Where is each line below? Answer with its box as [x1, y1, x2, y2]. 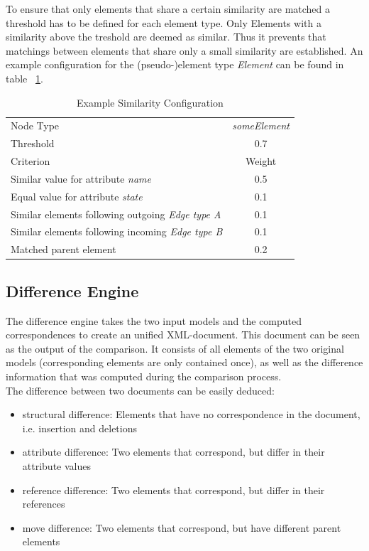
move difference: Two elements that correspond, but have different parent [22, 520, 341, 535]
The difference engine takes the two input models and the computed [6, 313, 302, 328]
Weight [246, 154, 277, 168]
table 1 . [6, 70, 43, 85]
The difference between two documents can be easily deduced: [6, 383, 275, 397]
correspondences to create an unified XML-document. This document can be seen [6, 327, 360, 342]
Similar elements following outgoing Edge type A [11, 206, 221, 221]
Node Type [11, 118, 60, 133]
